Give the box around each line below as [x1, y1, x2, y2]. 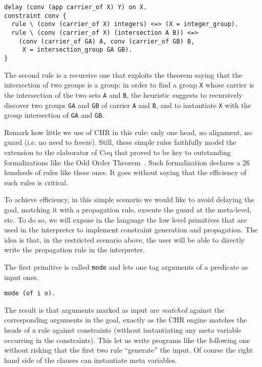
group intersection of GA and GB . [4, 110, 104, 120]
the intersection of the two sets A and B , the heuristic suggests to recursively [4, 89, 243, 100]
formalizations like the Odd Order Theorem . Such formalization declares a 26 [4, 157, 250, 167]
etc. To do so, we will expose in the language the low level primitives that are [4, 214, 247, 225]
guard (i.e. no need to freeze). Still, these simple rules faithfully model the [4, 137, 236, 147]
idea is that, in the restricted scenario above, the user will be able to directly [4, 234, 245, 245]
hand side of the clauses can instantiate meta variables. [4, 354, 177, 365]
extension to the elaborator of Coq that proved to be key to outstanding [4, 147, 231, 157]
